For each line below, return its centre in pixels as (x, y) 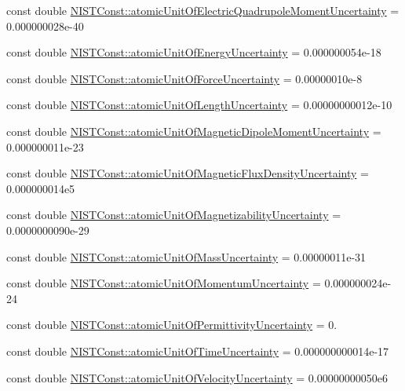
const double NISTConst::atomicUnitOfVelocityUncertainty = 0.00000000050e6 (197, 377)
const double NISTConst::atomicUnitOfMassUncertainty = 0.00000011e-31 (186, 256)
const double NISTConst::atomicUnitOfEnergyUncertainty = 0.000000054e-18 (194, 52)
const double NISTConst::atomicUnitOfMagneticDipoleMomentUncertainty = (194, 131)
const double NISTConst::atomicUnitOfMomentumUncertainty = (164, 283)
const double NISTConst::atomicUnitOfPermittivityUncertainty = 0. (172, 325)
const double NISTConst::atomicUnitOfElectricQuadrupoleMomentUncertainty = (203, 10)
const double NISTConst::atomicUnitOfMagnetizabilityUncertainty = (174, 215)
